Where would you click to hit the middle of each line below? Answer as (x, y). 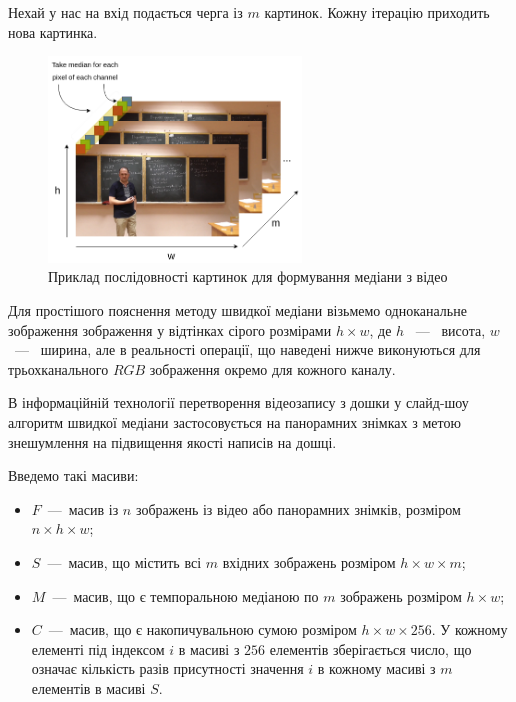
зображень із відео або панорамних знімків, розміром (298, 508)
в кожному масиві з (376, 668)
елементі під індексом (98, 648)
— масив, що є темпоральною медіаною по (185, 595)
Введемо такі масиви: (73, 475)
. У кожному (469, 629)
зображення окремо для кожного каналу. (272, 368)
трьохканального (58, 368)
